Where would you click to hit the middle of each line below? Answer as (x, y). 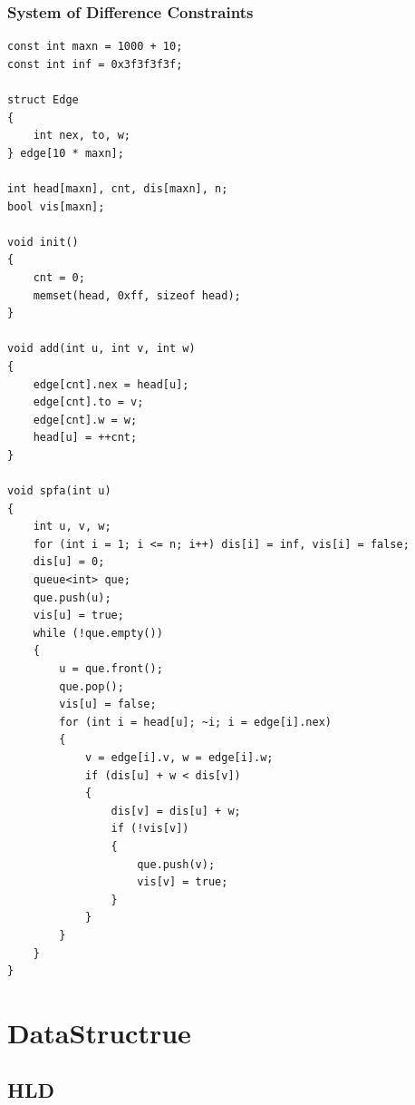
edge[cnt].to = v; (88, 402)
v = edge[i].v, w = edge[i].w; (179, 757)
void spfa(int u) (59, 491)
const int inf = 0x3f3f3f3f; (95, 64)
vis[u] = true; (78, 616)
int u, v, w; (72, 527)
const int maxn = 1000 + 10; (95, 47)
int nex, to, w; (82, 136)
